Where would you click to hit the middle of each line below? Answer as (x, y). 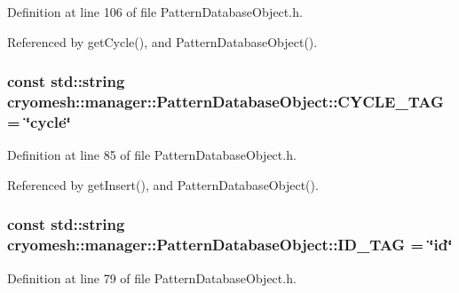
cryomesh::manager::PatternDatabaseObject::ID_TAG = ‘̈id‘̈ (230, 245)
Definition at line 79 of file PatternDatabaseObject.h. (152, 277)
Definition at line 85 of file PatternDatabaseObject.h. (152, 155)
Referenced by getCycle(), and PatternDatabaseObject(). (162, 41)
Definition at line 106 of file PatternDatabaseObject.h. (155, 12)
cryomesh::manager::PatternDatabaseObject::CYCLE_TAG (226, 102)
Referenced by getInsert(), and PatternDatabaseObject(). (163, 184)
